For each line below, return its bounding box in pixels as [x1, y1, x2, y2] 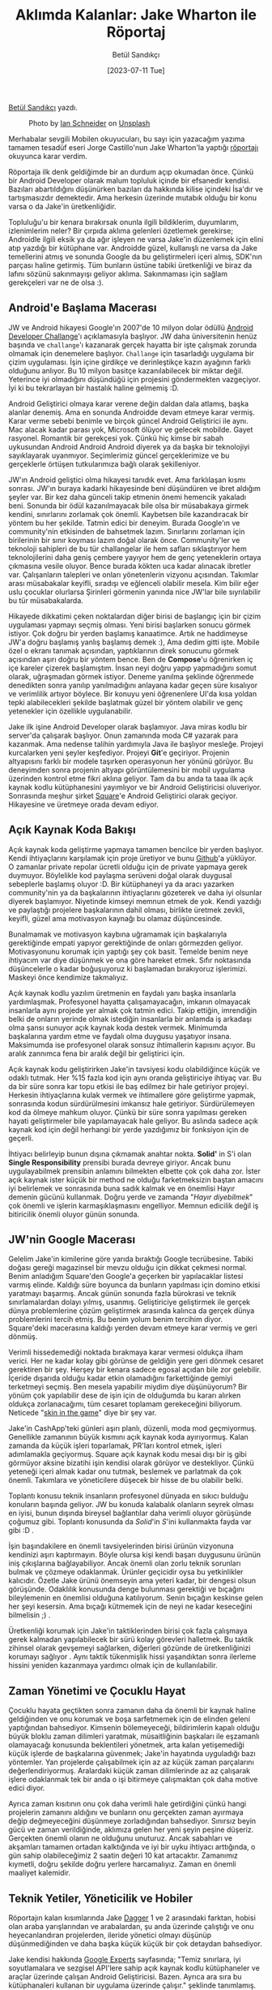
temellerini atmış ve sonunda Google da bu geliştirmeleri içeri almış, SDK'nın [8, 252, 263, 261]
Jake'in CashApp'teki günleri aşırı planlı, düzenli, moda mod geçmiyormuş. [8, 1424, 257, 1433]
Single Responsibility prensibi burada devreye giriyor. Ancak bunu [8, 1157, 232, 1167]
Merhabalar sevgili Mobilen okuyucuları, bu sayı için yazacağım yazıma [8, 134, 245, 144]
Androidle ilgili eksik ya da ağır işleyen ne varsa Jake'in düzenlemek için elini [8, 234, 264, 244]
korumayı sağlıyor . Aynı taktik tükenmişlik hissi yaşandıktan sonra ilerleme [8, 1652, 257, 1661]
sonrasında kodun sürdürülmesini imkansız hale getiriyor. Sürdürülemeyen [8, 1098, 255, 1109]
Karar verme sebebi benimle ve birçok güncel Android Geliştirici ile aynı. [8, 416, 249, 425]
